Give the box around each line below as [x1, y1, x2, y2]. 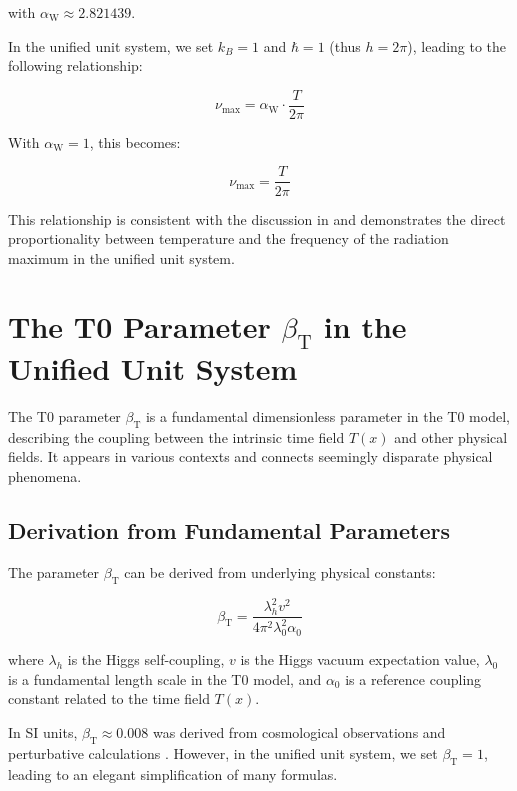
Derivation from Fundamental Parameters [8, 514, 450, 545]
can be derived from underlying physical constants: [124, 561, 436, 582]
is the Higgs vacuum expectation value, [240, 649, 480, 670]
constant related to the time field [8, 688, 210, 709]
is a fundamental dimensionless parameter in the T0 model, [145, 406, 510, 426]
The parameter [8, 561, 100, 582]
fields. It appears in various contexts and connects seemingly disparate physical [8, 446, 493, 467]
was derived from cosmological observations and [152, 722, 446, 743]
